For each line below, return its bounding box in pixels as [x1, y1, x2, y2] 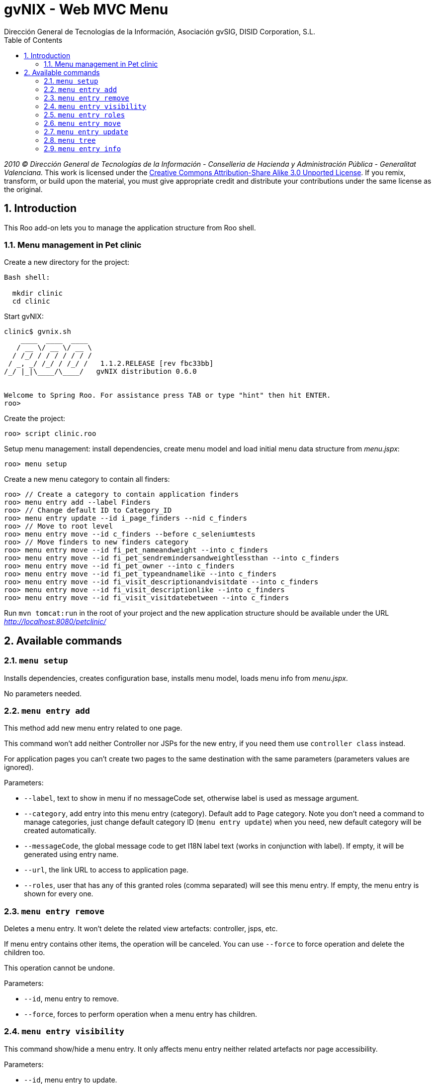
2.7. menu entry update [44, 127, 128, 136]
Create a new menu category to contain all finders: [4, 475, 170, 484]
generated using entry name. [24, 850, 119, 859]
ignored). [4, 763, 34, 772]
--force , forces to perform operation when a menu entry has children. [24, 1010, 258, 1019]
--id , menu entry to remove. [24, 994, 119, 1003]
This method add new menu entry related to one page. [4, 724, 182, 733]
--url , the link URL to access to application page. [24, 866, 189, 874]
